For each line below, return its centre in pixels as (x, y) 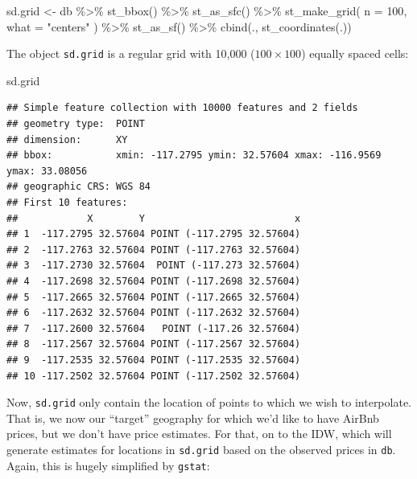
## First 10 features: (67, 203)
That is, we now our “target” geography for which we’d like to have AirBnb (193, 418)
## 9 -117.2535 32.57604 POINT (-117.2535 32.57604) (154, 360)
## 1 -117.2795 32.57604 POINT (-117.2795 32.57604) (154, 234)
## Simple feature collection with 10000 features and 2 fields (182, 108)
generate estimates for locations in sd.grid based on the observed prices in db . (201, 449)
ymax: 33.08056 (47, 171)
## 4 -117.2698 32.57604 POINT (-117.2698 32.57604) (154, 281)
